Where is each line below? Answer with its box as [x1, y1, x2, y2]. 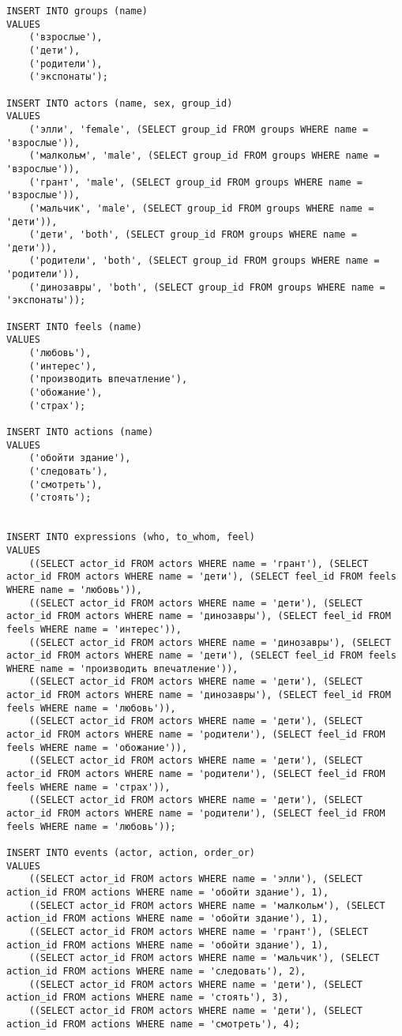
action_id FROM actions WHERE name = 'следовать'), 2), [6, 965, 306, 977]
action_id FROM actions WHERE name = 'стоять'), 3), [6, 992, 289, 1004]
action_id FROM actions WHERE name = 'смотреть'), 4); [6, 1018, 301, 1030]
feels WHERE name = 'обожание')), [6, 741, 188, 753]
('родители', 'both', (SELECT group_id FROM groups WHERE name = [28, 255, 380, 267]
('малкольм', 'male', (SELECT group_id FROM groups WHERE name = [28, 150, 380, 162]
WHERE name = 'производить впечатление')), [6, 663, 239, 674]
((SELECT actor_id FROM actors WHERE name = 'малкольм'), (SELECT [28, 899, 385, 911]
